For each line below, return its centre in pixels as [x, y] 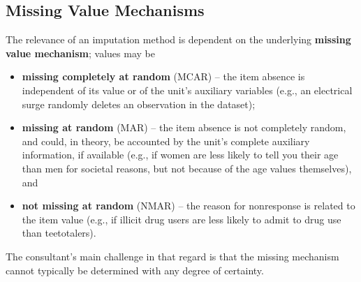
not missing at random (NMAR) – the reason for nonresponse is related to [189, 206]
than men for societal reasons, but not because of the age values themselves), [187, 168]
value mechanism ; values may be [80, 53]
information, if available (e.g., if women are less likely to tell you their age [180, 155]
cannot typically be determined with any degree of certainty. [135, 270]
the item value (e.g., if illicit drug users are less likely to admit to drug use [182, 219]
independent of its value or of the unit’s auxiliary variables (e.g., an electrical [187, 90]
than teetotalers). [59, 233]
